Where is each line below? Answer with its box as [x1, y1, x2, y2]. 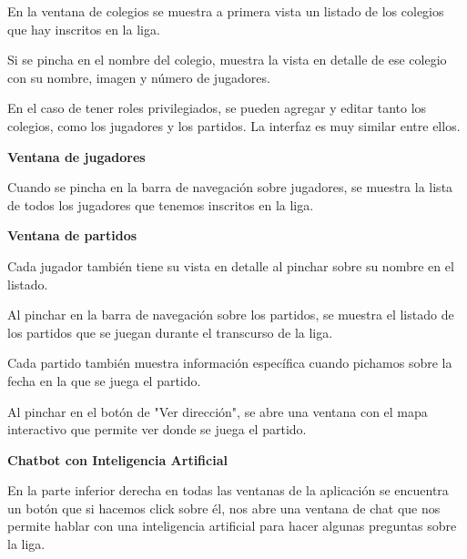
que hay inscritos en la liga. [7, 19, 160, 38]
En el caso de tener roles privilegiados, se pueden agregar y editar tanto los [7, 98, 427, 117]
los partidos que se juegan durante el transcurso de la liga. [7, 322, 333, 341]
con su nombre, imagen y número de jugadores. [7, 67, 270, 86]
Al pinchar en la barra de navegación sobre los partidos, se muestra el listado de [7, 305, 454, 324]
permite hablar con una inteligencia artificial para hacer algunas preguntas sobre [7, 516, 457, 535]
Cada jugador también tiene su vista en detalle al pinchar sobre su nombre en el [7, 256, 454, 275]
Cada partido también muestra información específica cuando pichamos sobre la [7, 353, 452, 372]
